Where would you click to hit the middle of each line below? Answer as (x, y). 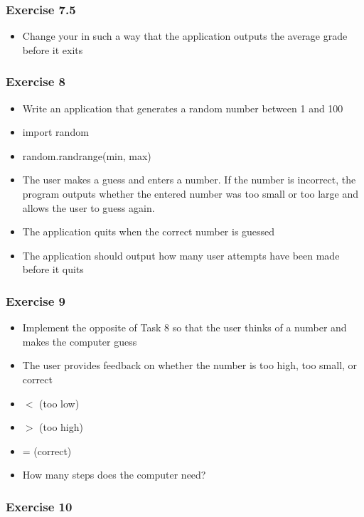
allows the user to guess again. (89, 207)
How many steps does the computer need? (114, 475)
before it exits (53, 49)
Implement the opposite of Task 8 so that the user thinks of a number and (184, 327)
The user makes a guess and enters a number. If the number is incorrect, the (189, 180)
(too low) (59, 403)
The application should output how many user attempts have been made (181, 255)
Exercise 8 (36, 81)
